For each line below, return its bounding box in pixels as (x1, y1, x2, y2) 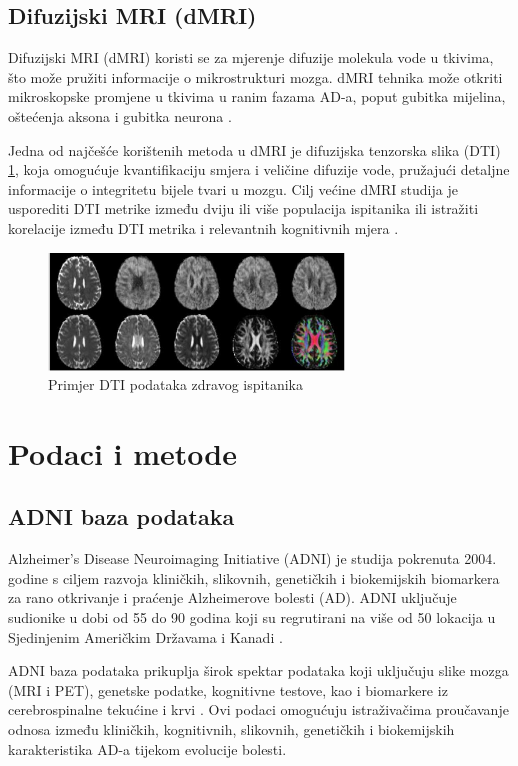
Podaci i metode (8, 432, 238, 473)
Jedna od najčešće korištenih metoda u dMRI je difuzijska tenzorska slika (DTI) (8, 139, 501, 160)
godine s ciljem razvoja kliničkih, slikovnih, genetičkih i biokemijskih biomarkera (8, 567, 500, 588)
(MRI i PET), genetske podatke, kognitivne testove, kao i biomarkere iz (8, 679, 448, 700)
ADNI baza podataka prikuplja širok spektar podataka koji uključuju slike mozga (8, 660, 509, 681)
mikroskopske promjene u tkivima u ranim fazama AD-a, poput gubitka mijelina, (8, 86, 506, 107)
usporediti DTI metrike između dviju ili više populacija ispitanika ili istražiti (8, 198, 479, 219)
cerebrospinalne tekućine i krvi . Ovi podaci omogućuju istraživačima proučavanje (8, 699, 509, 720)
